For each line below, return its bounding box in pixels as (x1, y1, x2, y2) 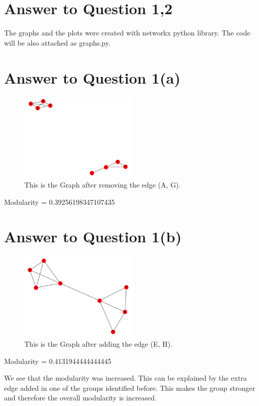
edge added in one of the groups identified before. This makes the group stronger (4, 382, 255, 393)
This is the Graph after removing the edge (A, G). (24, 179, 181, 190)
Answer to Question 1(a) (4, 67, 180, 88)
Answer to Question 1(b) (4, 226, 182, 247)
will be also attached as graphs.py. (4, 37, 110, 48)
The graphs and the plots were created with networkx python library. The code (4, 27, 250, 38)
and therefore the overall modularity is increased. (4, 392, 157, 403)
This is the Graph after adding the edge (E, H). (24, 338, 173, 349)
